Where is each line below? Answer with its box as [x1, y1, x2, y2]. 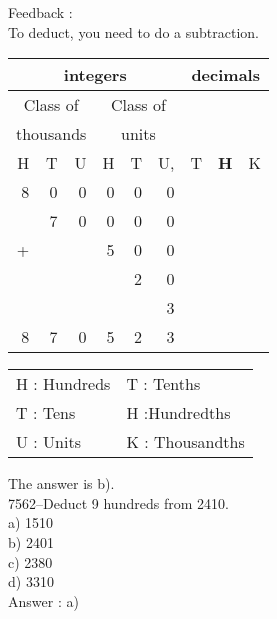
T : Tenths [126, 372, 201, 396]
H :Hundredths [126, 401, 231, 425]
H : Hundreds [16, 372, 111, 396]
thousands [16, 122, 87, 146]
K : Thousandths [126, 430, 245, 454]
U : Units [16, 430, 81, 454]
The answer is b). [8, 473, 115, 494]
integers [63, 63, 127, 87]
